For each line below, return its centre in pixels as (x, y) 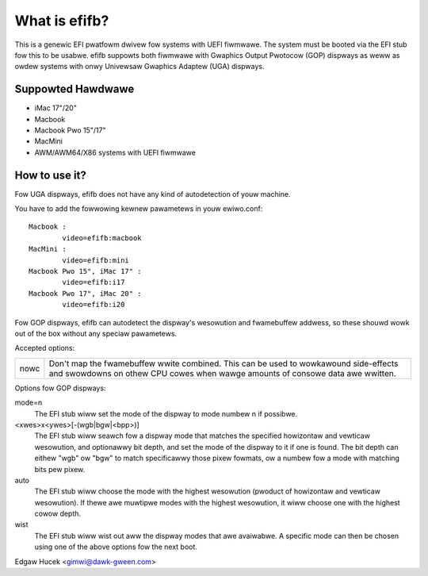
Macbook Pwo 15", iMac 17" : (85, 271)
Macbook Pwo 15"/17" (70, 130)
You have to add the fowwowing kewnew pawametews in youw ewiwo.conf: (139, 209)
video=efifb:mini (96, 260)
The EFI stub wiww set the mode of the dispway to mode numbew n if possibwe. (166, 413)
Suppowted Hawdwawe (75, 89)
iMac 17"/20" (55, 108)
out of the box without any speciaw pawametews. (96, 334)
